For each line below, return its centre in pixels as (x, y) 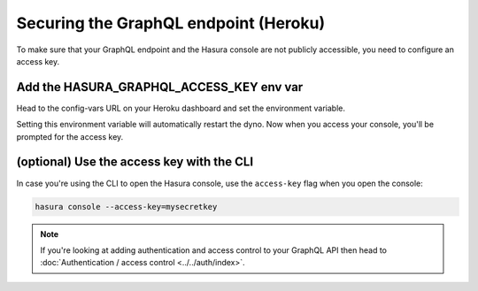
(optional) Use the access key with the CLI (135, 162)
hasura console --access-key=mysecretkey (126, 207)
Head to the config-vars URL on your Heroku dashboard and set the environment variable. (181, 108)
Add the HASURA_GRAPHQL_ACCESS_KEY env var (160, 87)
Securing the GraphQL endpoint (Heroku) (171, 23)
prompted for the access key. (70, 136)
